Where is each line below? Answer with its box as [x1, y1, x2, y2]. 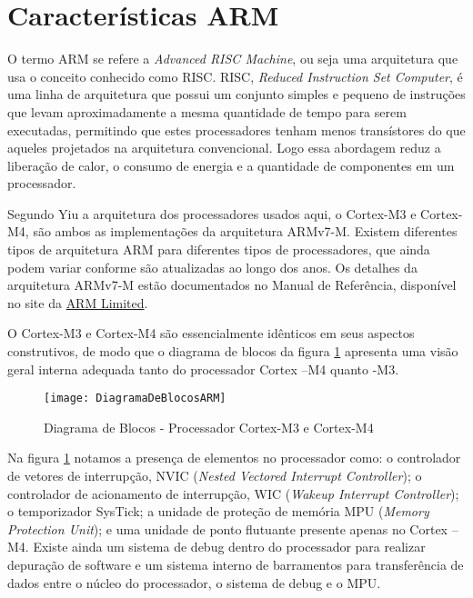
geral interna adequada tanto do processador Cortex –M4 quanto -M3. [7, 359, 399, 378]
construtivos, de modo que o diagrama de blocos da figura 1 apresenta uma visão [7, 342, 458, 361]
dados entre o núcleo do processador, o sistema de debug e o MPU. [7, 573, 381, 592]
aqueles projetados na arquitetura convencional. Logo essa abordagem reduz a [7, 138, 441, 157]
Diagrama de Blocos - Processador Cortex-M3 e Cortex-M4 [44, 417, 374, 436]
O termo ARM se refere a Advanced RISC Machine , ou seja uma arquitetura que [7, 49, 458, 68]
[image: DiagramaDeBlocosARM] [44, 392, 226, 405]
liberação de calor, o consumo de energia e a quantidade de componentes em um [7, 155, 455, 174]
